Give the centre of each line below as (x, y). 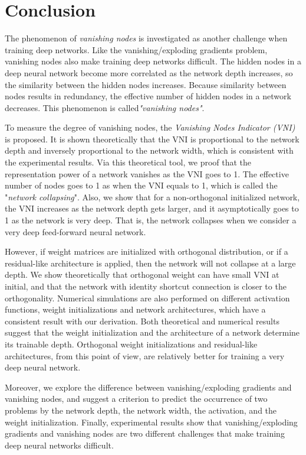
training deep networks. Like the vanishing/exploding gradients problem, (136, 49)
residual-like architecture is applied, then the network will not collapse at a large (150, 263)
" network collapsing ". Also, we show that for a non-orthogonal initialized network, (152, 196)
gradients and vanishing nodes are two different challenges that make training (145, 433)
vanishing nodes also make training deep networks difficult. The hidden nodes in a (153, 61)
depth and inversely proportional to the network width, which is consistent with (149, 150)
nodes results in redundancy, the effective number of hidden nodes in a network (148, 96)
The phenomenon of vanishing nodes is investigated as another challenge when (146, 38)
